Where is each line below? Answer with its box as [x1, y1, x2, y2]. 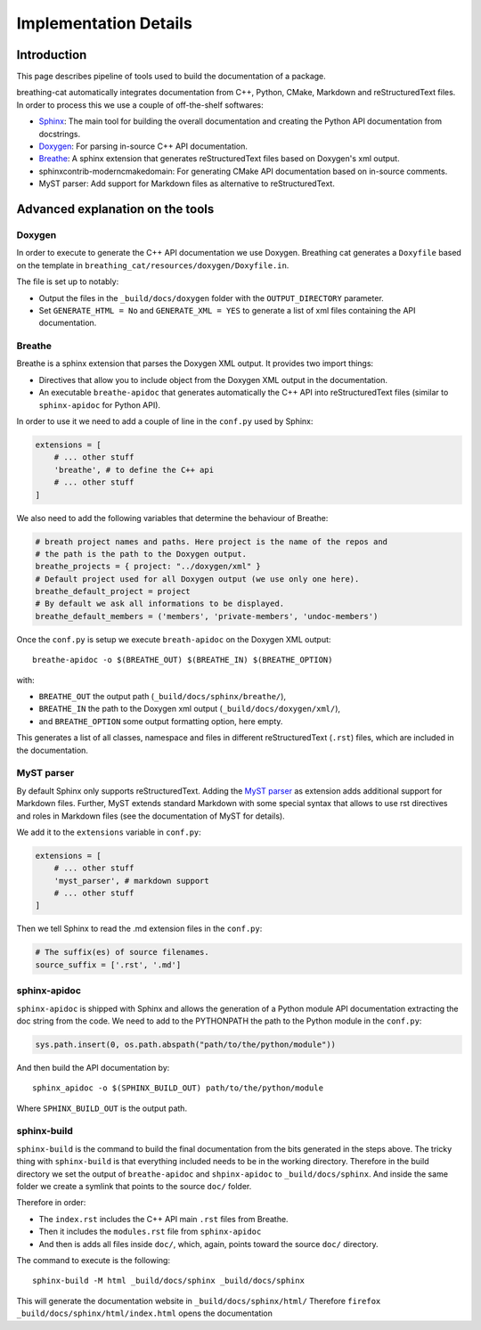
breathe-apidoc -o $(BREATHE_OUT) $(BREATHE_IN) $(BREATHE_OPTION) [32, 655, 333, 665]
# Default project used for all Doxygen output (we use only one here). [35, 574, 360, 583]
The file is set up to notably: [16, 276, 119, 287]
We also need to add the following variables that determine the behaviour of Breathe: [16, 512, 329, 523]
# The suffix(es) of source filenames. [35, 947, 209, 958]
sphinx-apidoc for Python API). [38, 399, 160, 410]
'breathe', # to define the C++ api [53, 464, 214, 475]
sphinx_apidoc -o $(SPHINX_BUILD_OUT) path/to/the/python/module [32, 1083, 324, 1093]
